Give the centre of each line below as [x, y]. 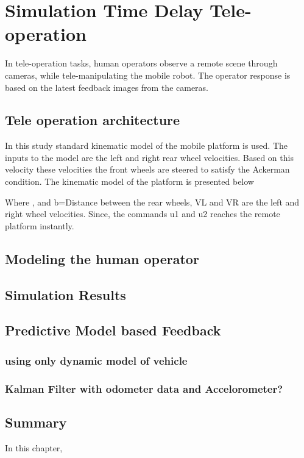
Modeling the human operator [102, 258]
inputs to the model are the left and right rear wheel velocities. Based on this [149, 157]
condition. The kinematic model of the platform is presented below [129, 181]
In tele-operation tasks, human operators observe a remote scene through [141, 63]
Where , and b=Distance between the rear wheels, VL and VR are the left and [152, 202]
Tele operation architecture [93, 120]
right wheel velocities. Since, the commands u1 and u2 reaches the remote [143, 214]
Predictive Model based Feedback [113, 330]
